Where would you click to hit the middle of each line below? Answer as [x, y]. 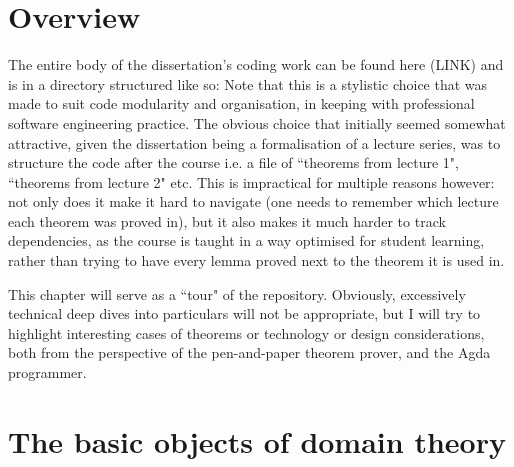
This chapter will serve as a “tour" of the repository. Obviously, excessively [237, 293]
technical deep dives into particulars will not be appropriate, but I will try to [244, 313]
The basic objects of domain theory [257, 440]
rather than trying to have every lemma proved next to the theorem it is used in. [256, 260]
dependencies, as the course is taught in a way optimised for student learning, [246, 240]
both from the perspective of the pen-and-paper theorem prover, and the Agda [249, 352]
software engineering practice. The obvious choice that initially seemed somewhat [257, 122]
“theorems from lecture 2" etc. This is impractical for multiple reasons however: [251, 181]
